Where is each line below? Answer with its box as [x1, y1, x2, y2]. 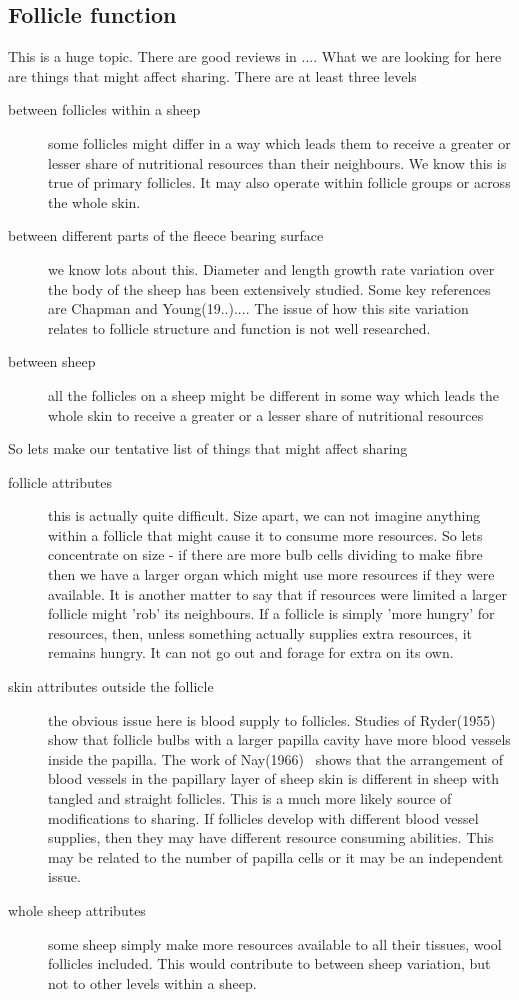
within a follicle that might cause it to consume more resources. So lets [48, 524, 483, 545]
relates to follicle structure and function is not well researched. [48, 317, 431, 338]
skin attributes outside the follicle [8, 676, 214, 697]
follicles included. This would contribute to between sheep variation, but [48, 953, 491, 974]
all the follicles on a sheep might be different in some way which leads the [48, 384, 500, 405]
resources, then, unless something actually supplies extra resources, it [48, 622, 472, 643]
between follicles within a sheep [8, 99, 201, 120]
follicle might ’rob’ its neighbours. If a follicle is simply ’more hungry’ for [48, 603, 495, 624]
